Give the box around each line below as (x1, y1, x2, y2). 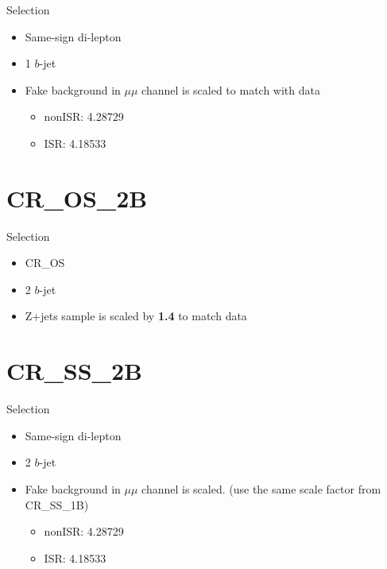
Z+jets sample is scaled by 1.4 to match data (25, 308, 247, 324)
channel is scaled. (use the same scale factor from (141, 480, 381, 497)
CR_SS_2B (6, 354, 142, 387)
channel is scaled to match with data (141, 81, 320, 98)
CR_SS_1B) (25, 496, 89, 513)
